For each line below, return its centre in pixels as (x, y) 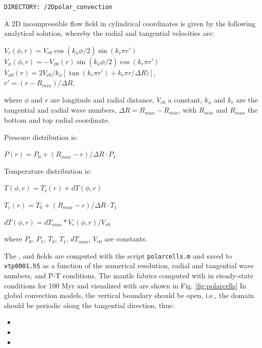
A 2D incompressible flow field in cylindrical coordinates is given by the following (130, 23)
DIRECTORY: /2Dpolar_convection (58, 7)
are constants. (126, 239)
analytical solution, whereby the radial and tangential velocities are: (109, 33)
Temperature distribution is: (48, 170)
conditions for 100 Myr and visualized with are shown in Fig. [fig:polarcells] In (125, 285)
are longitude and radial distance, (102, 99)
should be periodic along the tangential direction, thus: (89, 305)
